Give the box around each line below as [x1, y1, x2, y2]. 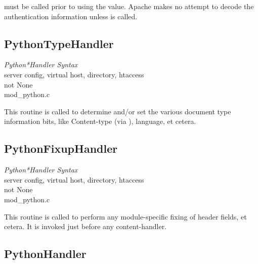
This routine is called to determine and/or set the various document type [4, 106, 231, 116]
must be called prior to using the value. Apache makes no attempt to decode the [4, 1, 254, 11]
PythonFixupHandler [4, 141, 118, 156]
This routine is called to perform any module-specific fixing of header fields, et [4, 211, 247, 222]
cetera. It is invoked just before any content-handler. [4, 221, 167, 232]
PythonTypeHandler [4, 35, 114, 51]
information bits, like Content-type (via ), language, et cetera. [4, 116, 196, 126]
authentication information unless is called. [4, 11, 138, 21]
